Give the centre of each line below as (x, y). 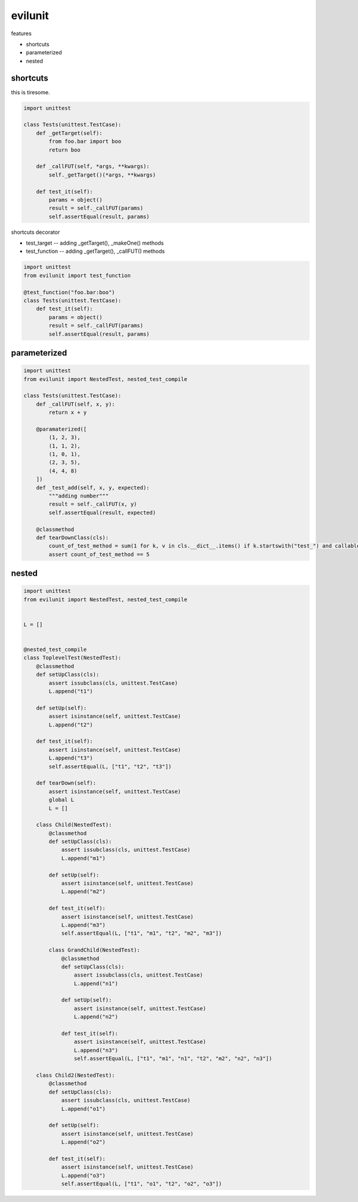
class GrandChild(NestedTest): (94, 950)
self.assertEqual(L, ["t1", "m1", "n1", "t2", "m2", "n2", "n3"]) (173, 1059)
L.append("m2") (83, 892)
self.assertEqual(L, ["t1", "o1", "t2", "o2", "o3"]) (141, 1184)
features (21, 33)
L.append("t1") (71, 691)
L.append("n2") (96, 1017)
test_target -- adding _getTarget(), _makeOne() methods (95, 243)
